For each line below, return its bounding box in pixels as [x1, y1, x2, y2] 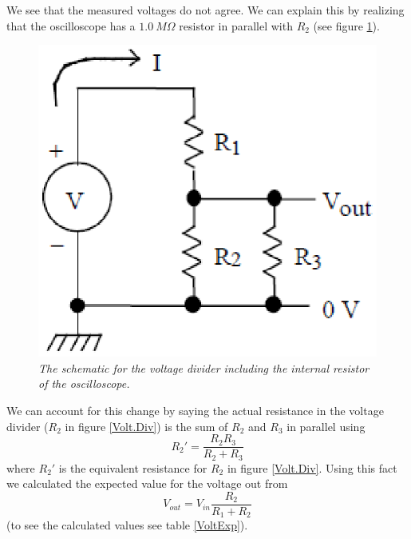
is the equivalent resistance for [58, 459, 207, 476]
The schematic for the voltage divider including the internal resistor [38, 359, 370, 376]
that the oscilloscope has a [6, 17, 136, 34]
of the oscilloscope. [38, 375, 130, 392]
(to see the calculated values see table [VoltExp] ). [6, 517, 248, 533]
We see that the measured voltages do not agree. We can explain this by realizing [6, 2, 405, 18]
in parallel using [287, 417, 366, 434]
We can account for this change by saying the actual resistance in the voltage [6, 402, 384, 419]
